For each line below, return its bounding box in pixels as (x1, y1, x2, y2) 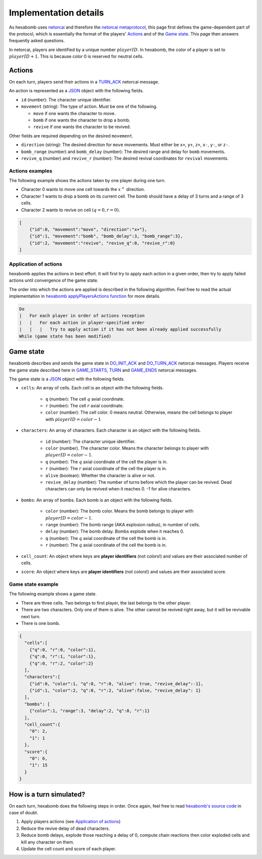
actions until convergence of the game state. (9, 277, 98, 284)
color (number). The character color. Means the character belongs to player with (45, 445, 209, 451)
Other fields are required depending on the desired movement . (9, 133, 133, 138)
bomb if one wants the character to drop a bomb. (33, 117, 131, 123)
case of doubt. (9, 810, 38, 816)
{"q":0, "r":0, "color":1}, (29, 647, 97, 653)
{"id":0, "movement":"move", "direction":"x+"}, (29, 227, 147, 232)
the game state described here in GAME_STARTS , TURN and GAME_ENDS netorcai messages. (9, 367, 197, 373)
